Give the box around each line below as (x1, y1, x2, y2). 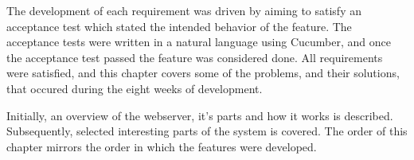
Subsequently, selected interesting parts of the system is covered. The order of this (6, 123, 408, 139)
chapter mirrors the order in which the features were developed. (6, 138, 317, 154)
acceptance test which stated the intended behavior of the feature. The (6, 18, 352, 34)
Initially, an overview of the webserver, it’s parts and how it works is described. (6, 107, 393, 123)
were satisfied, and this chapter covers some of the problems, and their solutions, (6, 64, 400, 81)
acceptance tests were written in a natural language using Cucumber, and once (6, 33, 391, 50)
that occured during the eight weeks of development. (6, 80, 263, 96)
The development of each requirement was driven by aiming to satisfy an (6, 2, 361, 18)
